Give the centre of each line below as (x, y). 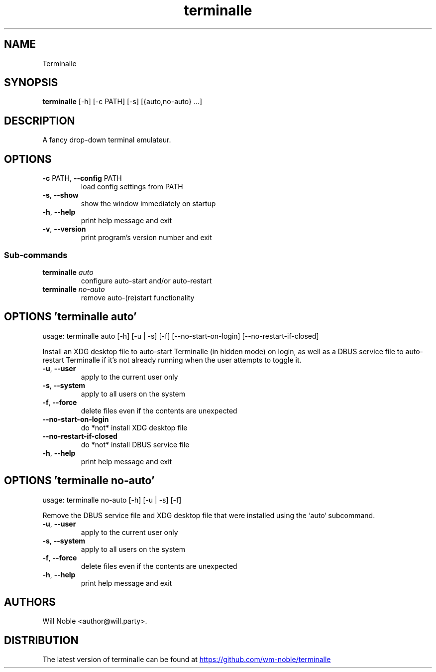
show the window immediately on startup (148, 204)
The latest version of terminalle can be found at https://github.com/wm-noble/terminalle (187, 660)
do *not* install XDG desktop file (134, 427)
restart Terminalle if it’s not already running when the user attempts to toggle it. (172, 360)
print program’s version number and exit (146, 238)
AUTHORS (30, 602)
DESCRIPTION (40, 121)
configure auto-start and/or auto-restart (146, 280)
